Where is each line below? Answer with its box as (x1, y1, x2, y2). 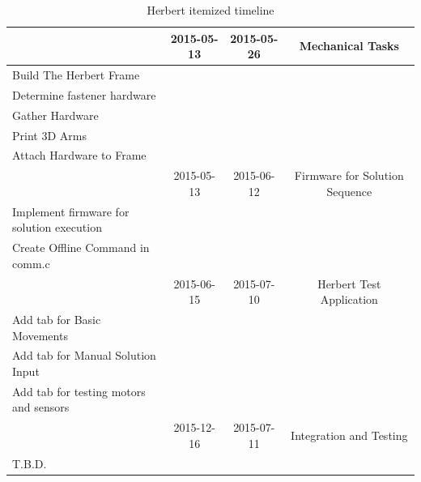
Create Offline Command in (12, 239, 150, 256)
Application (320, 291, 378, 308)
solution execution (12, 219, 102, 236)
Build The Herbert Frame (12, 66, 140, 83)
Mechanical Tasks (299, 37, 399, 54)
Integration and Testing (291, 427, 408, 444)
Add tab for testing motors (12, 382, 146, 399)
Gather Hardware (12, 106, 99, 123)
